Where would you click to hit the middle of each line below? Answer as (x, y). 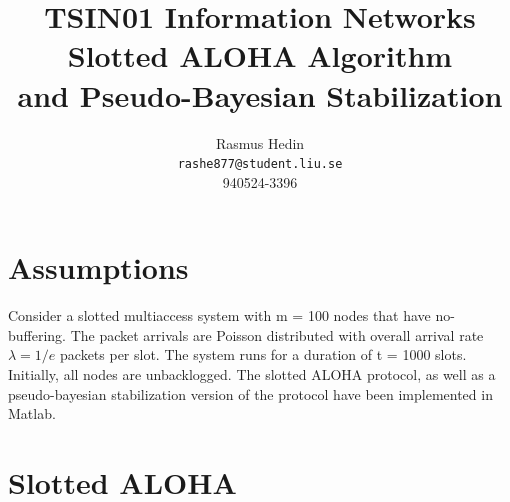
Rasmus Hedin (260, 142)
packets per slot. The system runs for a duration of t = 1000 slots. (263, 354)
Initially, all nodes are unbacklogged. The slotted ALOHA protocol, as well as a (252, 374)
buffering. (37, 334)
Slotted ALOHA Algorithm (260, 55)
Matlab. (32, 413)
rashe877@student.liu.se (260, 164)
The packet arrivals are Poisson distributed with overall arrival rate (277, 334)
